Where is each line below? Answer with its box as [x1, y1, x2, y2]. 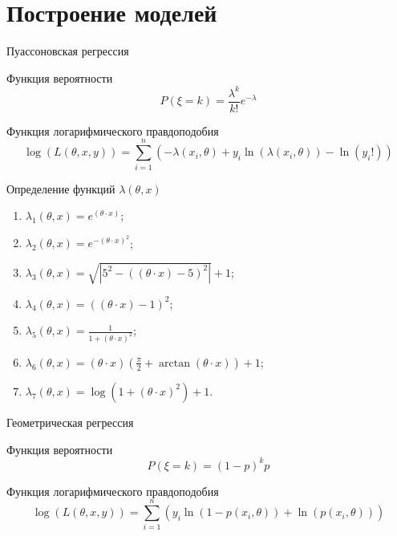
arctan [159, 357, 190, 369]
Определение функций [6, 180, 115, 197]
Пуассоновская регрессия [6, 43, 129, 59]
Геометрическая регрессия [6, 413, 134, 430]
